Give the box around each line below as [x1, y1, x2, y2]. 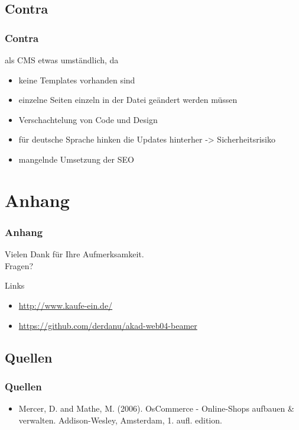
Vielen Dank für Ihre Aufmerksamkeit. [5, 248, 144, 260]
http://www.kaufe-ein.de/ [18, 299, 113, 311]
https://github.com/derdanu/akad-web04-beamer [18, 319, 197, 331]
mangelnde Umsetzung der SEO [18, 153, 134, 165]
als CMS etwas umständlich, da [5, 54, 119, 66]
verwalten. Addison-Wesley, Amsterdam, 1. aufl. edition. [18, 413, 222, 426]
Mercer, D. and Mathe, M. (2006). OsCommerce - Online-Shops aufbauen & [18, 402, 294, 415]
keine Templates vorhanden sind [18, 73, 135, 86]
